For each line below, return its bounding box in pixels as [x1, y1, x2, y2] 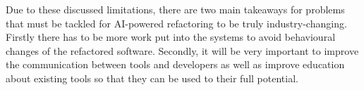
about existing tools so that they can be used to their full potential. [6, 70, 298, 85]
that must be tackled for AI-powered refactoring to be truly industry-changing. [6, 15, 347, 30]
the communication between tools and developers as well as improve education [6, 57, 345, 72]
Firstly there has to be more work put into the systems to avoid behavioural [6, 30, 336, 44]
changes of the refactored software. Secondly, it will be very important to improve [6, 43, 359, 58]
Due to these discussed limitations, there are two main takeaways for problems [6, 2, 345, 16]
